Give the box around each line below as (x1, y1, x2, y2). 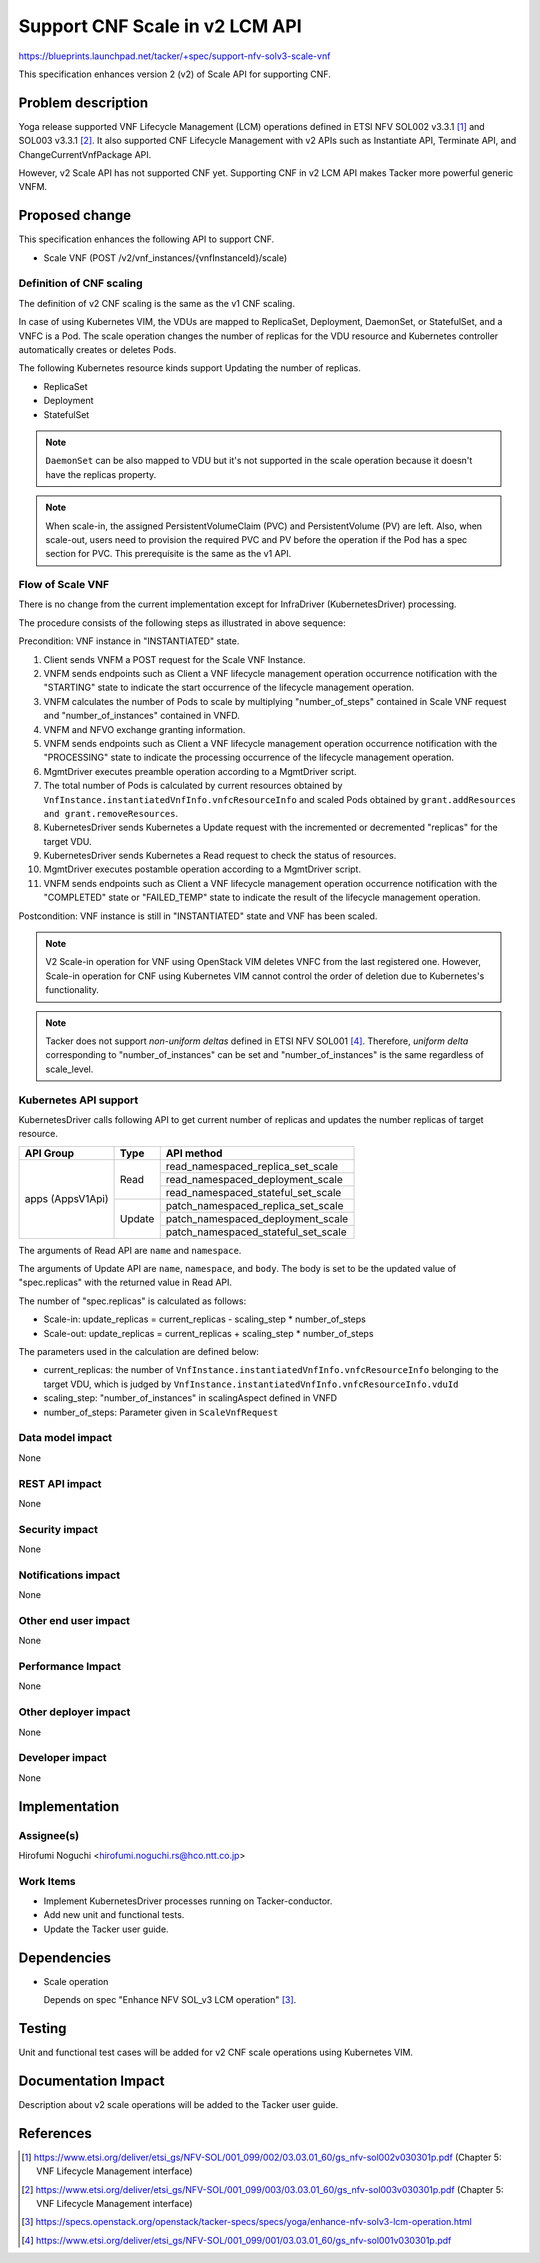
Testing (18, 2020, 67, 2037)
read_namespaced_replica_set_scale (165, 1159, 339, 1173)
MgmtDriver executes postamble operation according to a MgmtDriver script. (43, 863, 362, 875)
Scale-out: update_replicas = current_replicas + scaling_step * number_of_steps (43, 1327, 374, 1339)
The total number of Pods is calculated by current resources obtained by (43, 780, 343, 792)
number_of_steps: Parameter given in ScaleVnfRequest (43, 1406, 279, 1418)
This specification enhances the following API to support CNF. (18, 233, 275, 245)
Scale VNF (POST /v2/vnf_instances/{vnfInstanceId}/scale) (43, 251, 288, 264)
